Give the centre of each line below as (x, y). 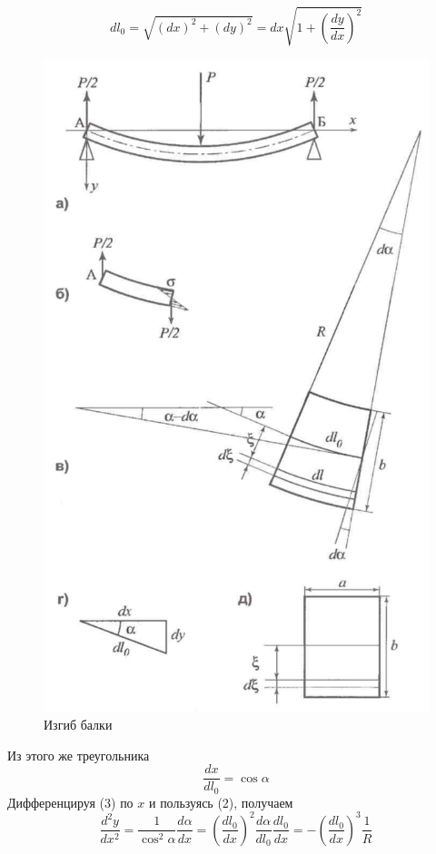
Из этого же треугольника (79, 755)
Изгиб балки (78, 725)
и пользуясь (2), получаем (221, 802)
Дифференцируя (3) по (70, 802)
